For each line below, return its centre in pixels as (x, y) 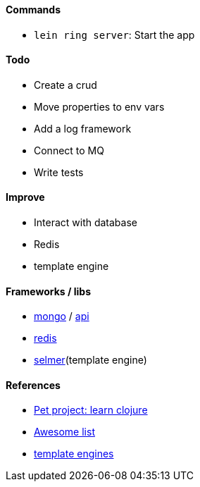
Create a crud (65, 85)
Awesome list (64, 432)
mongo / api (62, 316)
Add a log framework (83, 128)
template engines (74, 454)
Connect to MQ (69, 150)
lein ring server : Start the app (114, 35)
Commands (33, 10)
